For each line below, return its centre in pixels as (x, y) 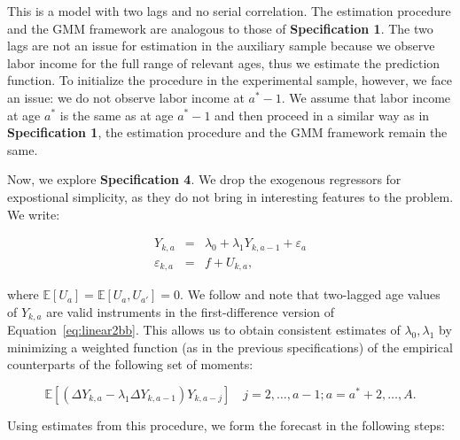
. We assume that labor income (366, 97)
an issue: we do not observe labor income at (126, 97)
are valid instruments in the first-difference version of (191, 311)
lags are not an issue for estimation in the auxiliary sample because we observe (221, 46)
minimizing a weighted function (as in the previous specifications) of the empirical (230, 347)
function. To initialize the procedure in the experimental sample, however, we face (230, 80)
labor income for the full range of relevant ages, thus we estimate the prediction (224, 62)
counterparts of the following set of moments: (130, 364)
